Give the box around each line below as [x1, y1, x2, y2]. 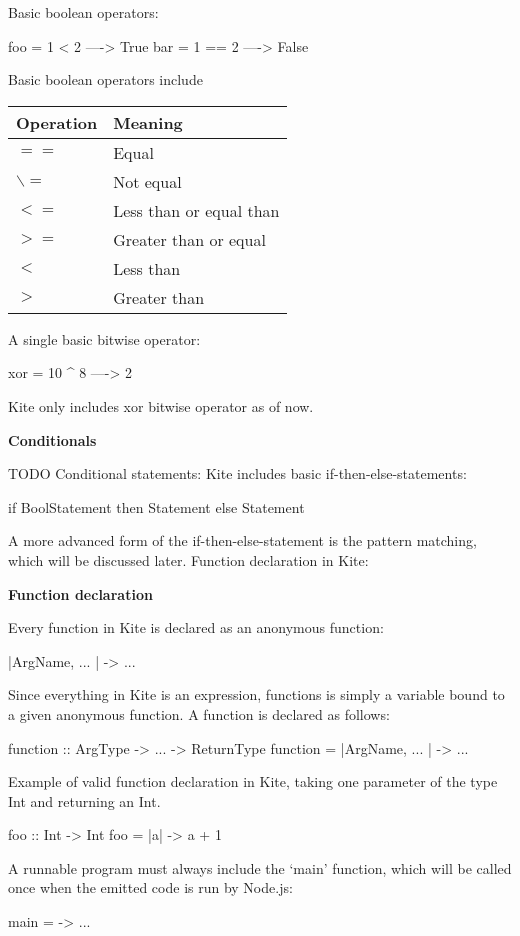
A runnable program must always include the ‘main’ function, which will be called [8, 857, 512, 878]
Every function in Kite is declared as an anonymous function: [8, 617, 384, 638]
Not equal [113, 169, 182, 193]
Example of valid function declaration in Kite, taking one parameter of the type [8, 771, 498, 792]
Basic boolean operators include [8, 69, 203, 90]
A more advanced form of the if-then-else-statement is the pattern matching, [8, 530, 477, 551]
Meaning [113, 110, 183, 134]
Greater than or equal [113, 227, 266, 251]
